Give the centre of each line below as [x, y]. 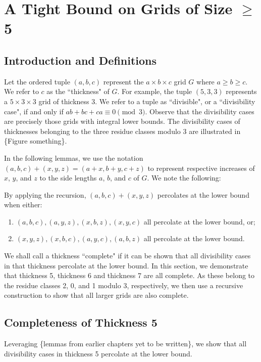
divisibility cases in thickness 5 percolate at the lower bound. [98, 353]
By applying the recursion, [45, 194]
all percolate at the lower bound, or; [199, 221]
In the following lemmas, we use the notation [74, 157]
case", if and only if [34, 111]
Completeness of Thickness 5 [81, 322]
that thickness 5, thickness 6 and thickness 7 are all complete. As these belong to [129, 275]
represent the [123, 81]
